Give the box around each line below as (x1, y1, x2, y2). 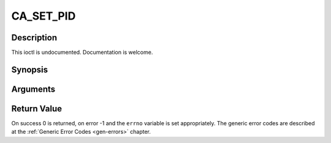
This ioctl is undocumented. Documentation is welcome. (11, 49, 153, 56)
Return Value (11, 103, 63, 114)
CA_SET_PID (11, 9, 76, 23)
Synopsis (11, 64, 48, 75)
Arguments (11, 84, 56, 94)
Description (11, 32, 58, 43)
